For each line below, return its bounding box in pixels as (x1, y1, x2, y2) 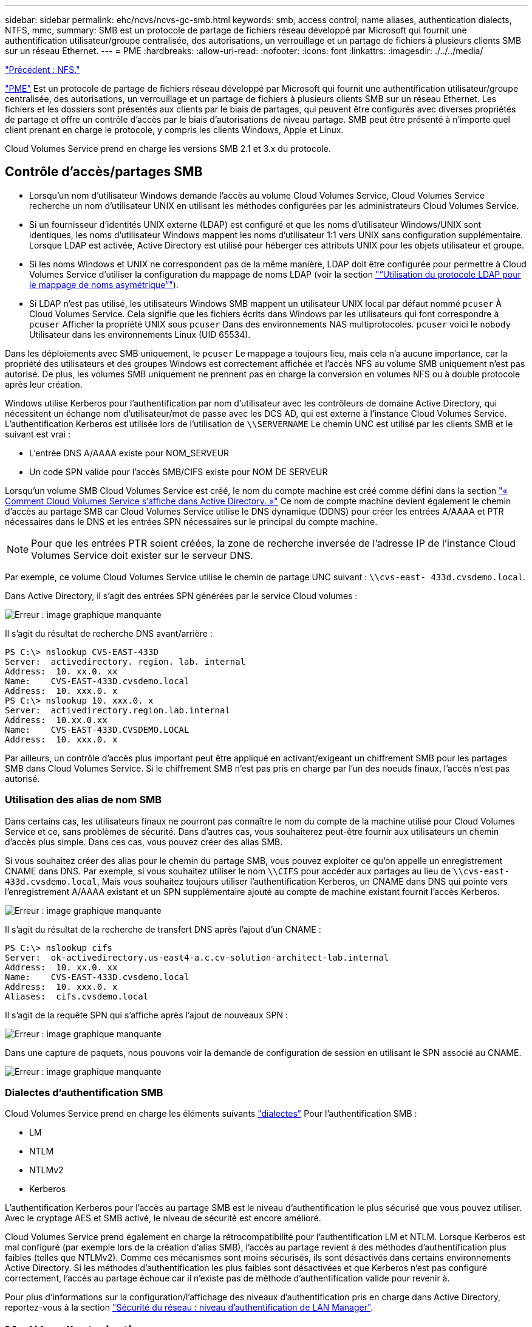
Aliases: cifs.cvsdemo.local (5, 991, 149, 1001)
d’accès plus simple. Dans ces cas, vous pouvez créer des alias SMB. (5, 836, 283, 847)
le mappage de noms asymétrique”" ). (29, 279, 179, 290)
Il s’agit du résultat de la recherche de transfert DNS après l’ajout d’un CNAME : (5, 924, 321, 934)
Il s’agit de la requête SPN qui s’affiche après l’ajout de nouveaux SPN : (5, 1009, 288, 1020)
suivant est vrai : (5, 428, 70, 439)
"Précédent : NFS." (5, 64, 80, 75)
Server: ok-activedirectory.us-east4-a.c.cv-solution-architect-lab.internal (5, 952, 389, 962)
